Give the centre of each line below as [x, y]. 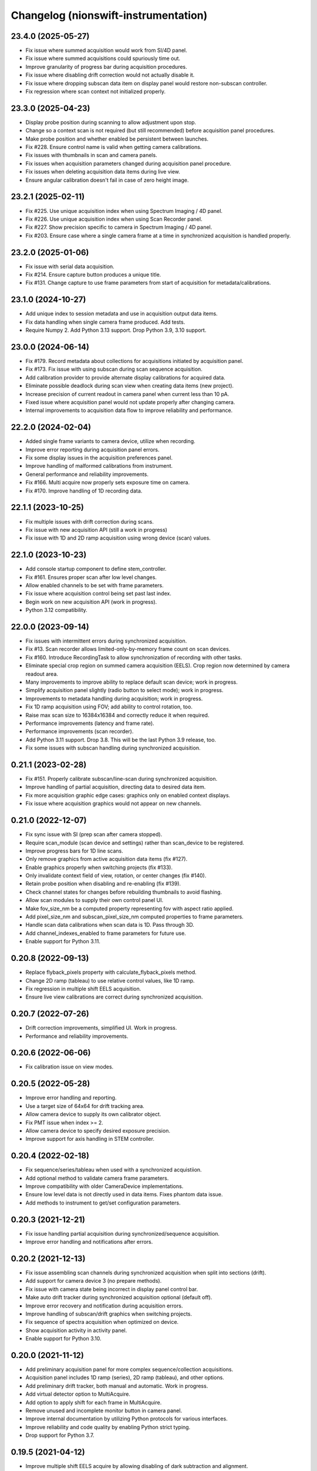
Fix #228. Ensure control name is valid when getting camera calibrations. [114, 147]
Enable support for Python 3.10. [64, 1339]
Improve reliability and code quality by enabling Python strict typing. [108, 1427]
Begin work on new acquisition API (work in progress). [91, 602]
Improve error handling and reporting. [71, 1098]
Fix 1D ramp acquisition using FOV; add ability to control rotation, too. [109, 707]
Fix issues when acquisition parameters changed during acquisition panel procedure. [129, 163]
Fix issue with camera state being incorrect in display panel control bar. [112, 1289]
